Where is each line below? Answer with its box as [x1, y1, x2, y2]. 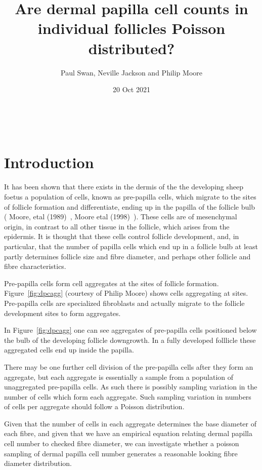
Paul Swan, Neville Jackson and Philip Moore [61, 67, 202, 77]
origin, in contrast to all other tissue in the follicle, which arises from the [4, 221, 230, 231]
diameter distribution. [4, 458, 72, 468]
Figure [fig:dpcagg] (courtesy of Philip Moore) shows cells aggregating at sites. [4, 288, 248, 298]
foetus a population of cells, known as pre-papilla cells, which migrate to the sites [4, 191, 256, 202]
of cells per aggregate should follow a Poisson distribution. [4, 401, 185, 412]
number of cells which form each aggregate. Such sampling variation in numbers [4, 391, 251, 402]
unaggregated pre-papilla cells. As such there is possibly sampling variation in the [4, 381, 257, 392]
